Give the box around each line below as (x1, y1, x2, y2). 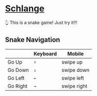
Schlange (5, 3, 45, 14)
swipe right (61, 82, 87, 89)
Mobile (67, 50, 84, 57)
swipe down (61, 66, 90, 73)
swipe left (61, 74, 84, 81)
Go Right (7, 82, 28, 89)
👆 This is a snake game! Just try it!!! (5, 19, 77, 25)
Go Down (7, 66, 29, 73)
